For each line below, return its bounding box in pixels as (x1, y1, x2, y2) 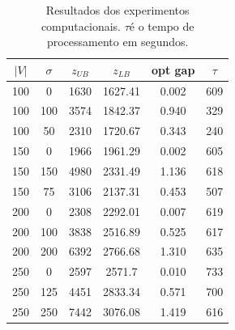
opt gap (151, 61, 195, 78)
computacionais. (41, 17, 121, 34)
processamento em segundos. (46, 33, 189, 50)
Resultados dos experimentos (45, 2, 190, 18)
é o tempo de (129, 17, 194, 34)
